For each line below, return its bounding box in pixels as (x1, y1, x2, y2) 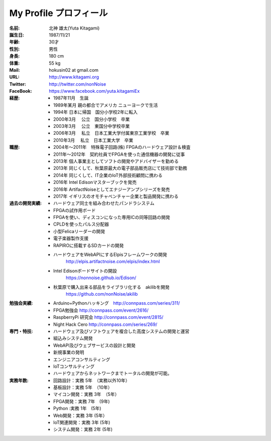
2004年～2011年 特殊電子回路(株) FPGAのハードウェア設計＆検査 (53, 144, 191, 150)
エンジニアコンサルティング (53, 356, 110, 362)
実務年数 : (9, 377, 29, 383)
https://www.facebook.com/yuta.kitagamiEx (49, 88, 140, 94)
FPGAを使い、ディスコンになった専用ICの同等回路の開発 (53, 214, 171, 220)
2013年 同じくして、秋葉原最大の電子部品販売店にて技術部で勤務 (53, 165, 188, 171)
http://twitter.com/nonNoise (49, 81, 106, 87)
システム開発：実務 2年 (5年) (53, 426, 113, 432)
